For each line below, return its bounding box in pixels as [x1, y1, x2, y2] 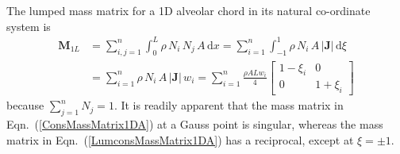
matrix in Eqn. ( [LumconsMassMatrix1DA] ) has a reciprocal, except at [6, 131, 354, 148]
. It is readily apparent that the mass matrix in [113, 97, 344, 114]
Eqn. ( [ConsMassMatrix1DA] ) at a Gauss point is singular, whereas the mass [6, 116, 383, 132]
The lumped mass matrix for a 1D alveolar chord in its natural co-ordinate [6, 2, 371, 18]
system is [6, 17, 51, 34]
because [6, 97, 44, 114]
